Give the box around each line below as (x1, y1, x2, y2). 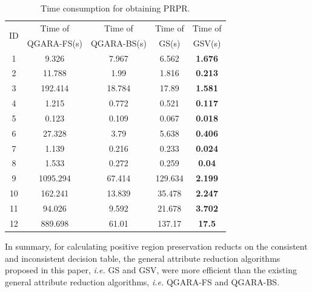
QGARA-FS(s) (27, 36, 82, 49)
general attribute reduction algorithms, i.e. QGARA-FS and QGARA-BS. (5, 275, 280, 288)
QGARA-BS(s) (90, 36, 147, 49)
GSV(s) (193, 36, 221, 49)
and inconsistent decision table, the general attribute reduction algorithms (5, 251, 280, 264)
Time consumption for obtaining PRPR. (41, 2, 190, 14)
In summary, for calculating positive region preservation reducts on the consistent (5, 239, 308, 252)
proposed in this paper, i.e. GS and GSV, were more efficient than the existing (5, 264, 297, 276)
